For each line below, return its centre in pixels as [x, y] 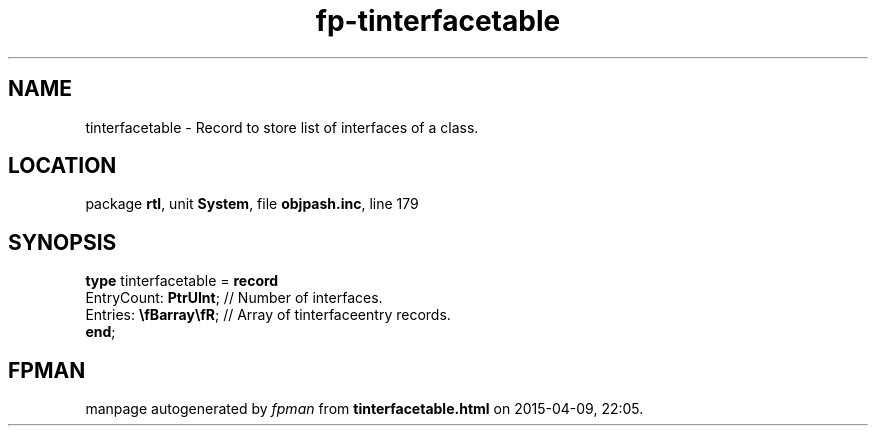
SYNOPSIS [62, 242]
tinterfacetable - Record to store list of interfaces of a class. [282, 127]
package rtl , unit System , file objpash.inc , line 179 [252, 204]
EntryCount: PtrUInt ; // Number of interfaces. [234, 298]
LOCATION [62, 166]
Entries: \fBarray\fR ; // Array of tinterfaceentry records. [268, 315]
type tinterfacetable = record [182, 281]
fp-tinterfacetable [438, 21]
